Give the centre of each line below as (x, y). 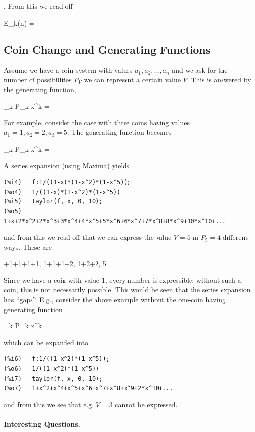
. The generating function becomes (119, 132)
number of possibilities (38, 79)
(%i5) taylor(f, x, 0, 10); (53, 202)
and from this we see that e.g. (49, 404)
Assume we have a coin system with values (68, 70)
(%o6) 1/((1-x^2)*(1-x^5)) (52, 369)
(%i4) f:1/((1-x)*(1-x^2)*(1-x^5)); (67, 182)
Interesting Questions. (42, 424)
